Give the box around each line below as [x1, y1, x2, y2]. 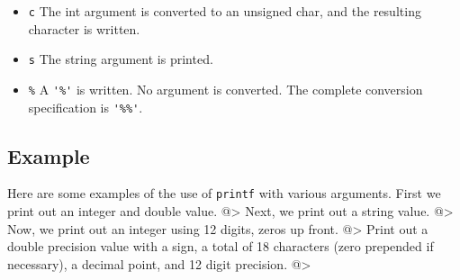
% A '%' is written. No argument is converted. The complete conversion [28, 79, 423, 98]
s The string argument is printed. [28, 50, 213, 68]
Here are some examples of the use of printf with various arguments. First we [7, 184, 441, 203]
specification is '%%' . [28, 97, 143, 116]
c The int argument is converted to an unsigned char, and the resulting [28, 2, 421, 20]
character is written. [28, 19, 140, 38]
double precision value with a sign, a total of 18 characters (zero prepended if [7, 237, 434, 256]
